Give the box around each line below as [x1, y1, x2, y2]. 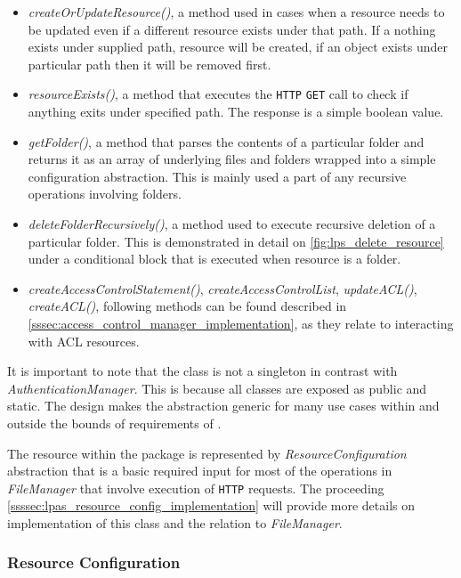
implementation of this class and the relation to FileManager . [7, 513, 343, 532]
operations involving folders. [28, 184, 182, 203]
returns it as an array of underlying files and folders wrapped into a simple [28, 150, 436, 168]
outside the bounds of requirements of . [7, 413, 222, 432]
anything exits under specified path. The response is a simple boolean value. [28, 102, 444, 121]
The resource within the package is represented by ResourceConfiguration [7, 444, 407, 462]
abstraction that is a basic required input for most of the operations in [7, 461, 392, 480]
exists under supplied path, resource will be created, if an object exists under [28, 37, 449, 56]
